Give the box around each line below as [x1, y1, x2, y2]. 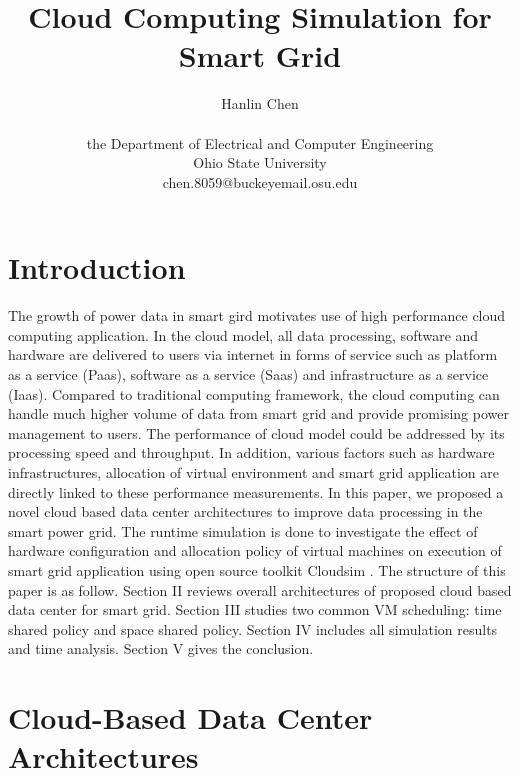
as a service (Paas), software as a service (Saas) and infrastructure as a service [8, 364, 489, 384]
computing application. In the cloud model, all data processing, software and [8, 324, 479, 345]
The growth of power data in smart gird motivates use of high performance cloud [8, 305, 506, 326]
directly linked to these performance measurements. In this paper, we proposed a [8, 481, 504, 502]
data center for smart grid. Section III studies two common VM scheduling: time [8, 599, 502, 620]
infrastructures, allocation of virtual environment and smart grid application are [8, 461, 500, 482]
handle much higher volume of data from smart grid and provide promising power [8, 403, 509, 424]
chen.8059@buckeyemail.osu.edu [162, 171, 358, 192]
